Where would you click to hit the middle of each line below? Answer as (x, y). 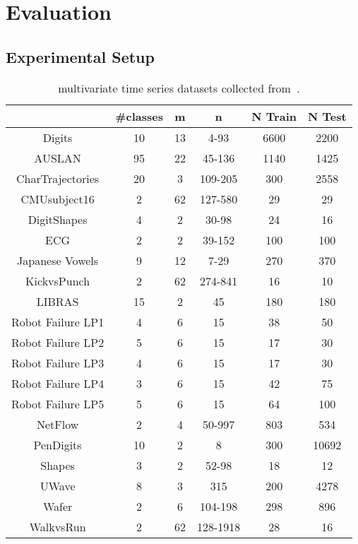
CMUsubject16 (58, 199)
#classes (139, 116)
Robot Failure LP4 (58, 383)
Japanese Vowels (58, 260)
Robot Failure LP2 (58, 342)
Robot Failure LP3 (58, 362)
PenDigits (58, 444)
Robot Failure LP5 (58, 403)
